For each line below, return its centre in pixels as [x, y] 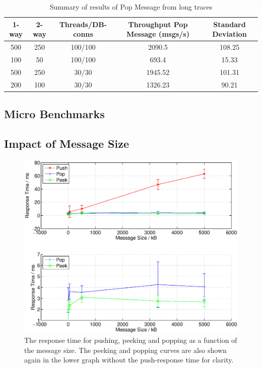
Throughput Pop [158, 24]
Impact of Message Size [67, 143]
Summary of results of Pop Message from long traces [131, 7]
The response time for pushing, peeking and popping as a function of [131, 340]
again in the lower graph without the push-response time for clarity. [129, 360]
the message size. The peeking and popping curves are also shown [125, 350]
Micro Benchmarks [54, 114]
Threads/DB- [83, 24]
